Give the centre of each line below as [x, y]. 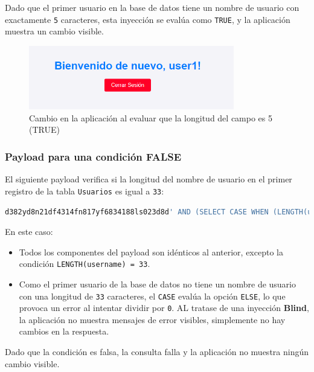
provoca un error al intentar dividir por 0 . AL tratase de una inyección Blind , [164, 308]
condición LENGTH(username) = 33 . [85, 264]
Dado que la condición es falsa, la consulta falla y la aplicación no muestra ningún [157, 352]
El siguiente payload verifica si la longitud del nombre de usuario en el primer [149, 179]
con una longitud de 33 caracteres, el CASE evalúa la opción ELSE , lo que [152, 296]
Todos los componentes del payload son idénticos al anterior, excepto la [151, 252]
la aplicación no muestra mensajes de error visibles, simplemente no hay [152, 319]
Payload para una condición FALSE [93, 156]
